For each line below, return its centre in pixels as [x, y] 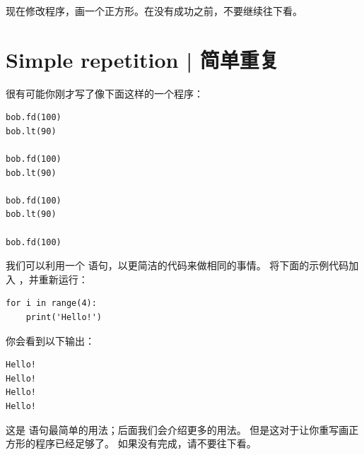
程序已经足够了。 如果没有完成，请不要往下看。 [146, 443]
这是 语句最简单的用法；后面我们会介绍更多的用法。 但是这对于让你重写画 [177, 429]
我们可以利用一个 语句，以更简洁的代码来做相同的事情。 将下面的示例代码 [177, 265]
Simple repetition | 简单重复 [142, 59]
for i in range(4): [51, 303]
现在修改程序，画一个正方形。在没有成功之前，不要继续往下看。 [154, 11]
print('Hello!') [64, 318]
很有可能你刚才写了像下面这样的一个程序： [105, 93]
